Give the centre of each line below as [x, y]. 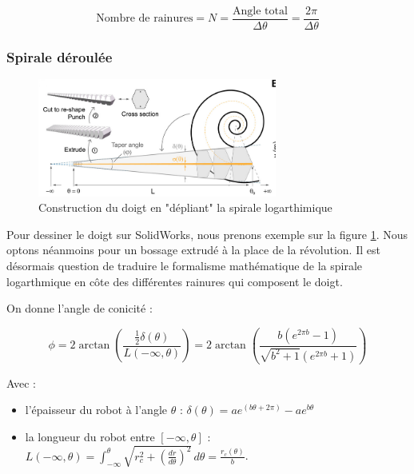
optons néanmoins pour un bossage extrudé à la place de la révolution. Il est [193, 250]
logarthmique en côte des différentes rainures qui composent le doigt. [175, 281]
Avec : [21, 382]
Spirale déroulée [60, 56]
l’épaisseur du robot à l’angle [96, 410]
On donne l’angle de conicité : [80, 308]
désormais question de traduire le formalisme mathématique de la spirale [185, 265]
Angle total [260, 11]
